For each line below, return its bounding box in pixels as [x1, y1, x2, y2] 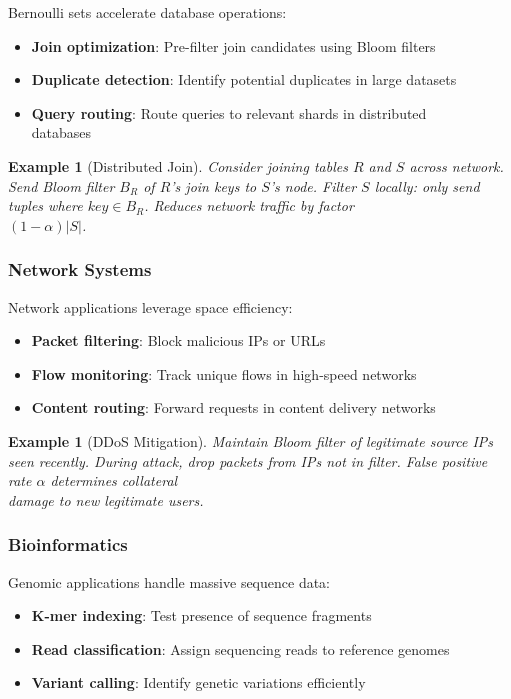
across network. [409, 155, 504, 176]
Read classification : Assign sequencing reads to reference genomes [31, 638, 450, 659]
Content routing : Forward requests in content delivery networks [31, 397, 436, 418]
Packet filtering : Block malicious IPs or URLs [31, 330, 326, 351]
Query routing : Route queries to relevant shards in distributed [31, 102, 427, 123]
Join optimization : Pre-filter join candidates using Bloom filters [31, 35, 436, 56]
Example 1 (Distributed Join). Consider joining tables [8, 155, 348, 176]
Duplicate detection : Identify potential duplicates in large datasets [31, 69, 457, 90]
